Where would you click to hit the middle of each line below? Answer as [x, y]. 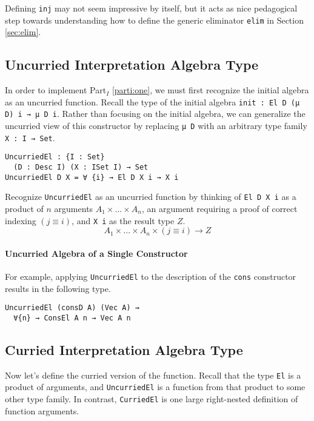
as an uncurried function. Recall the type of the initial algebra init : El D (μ [152, 101]
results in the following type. [58, 288]
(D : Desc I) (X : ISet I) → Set [81, 167]
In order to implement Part [56, 90]
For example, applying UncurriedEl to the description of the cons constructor [151, 276]
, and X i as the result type [123, 220]
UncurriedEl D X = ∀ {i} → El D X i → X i [92, 177]
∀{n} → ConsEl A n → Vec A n [72, 318]
